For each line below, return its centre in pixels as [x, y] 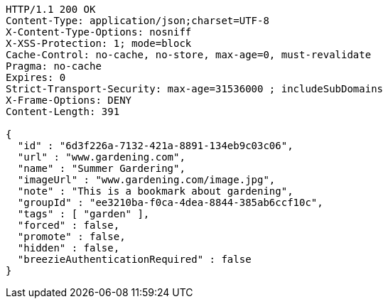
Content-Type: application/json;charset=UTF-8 [138, 21]
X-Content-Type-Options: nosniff [99, 32]
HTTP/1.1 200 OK [51, 9]
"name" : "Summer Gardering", [101, 168]
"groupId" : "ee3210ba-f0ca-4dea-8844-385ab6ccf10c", [170, 202]
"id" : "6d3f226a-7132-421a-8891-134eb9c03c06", [155, 146]
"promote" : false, [71, 237]
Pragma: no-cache [54, 66]
